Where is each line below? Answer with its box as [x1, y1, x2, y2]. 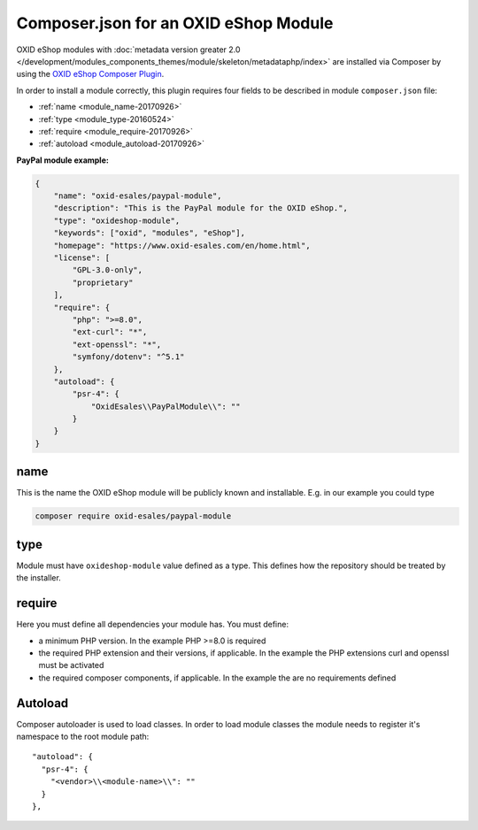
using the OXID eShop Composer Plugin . [16, 69, 165, 80]
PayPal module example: [16, 155, 110, 165]
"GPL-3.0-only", [72, 265, 143, 275]
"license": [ [53, 253, 111, 263]
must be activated [38, 660, 104, 671]
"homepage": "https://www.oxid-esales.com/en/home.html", [53, 240, 311, 250]
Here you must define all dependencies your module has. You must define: [16, 619, 289, 630]
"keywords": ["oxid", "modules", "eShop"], [53, 228, 245, 238]
